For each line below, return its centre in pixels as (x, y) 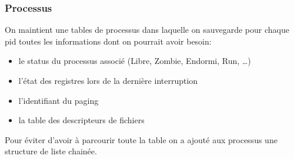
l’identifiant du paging (59, 100)
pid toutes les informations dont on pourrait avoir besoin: (108, 41)
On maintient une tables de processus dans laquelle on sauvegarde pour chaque (147, 30)
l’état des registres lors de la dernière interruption (108, 80)
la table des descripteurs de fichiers (81, 120)
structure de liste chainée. (51, 151)
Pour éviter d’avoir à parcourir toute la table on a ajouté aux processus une (141, 139)
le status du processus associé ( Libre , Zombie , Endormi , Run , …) (135, 61)
